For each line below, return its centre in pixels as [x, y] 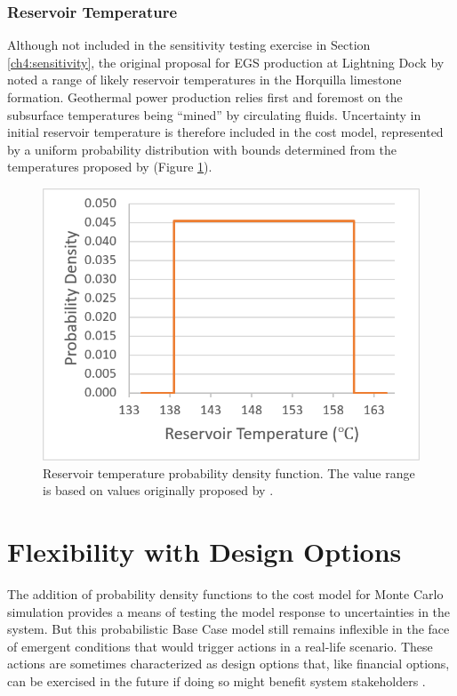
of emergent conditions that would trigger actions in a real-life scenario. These [220, 646]
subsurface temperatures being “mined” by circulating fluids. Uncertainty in [214, 114]
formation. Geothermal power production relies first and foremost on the [205, 97]
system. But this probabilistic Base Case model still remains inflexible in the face [228, 629]
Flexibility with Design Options [204, 552]
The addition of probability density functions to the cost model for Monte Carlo [225, 594]
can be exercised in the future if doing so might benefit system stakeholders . [216, 681]
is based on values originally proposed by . [158, 490]
